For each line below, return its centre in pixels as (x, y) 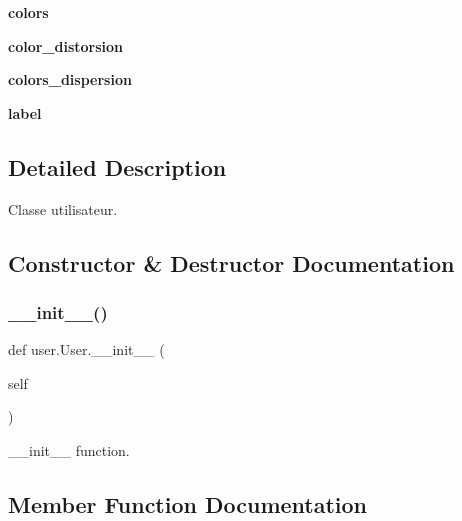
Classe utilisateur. (63, 208)
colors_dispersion (70, 79)
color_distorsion (66, 45)
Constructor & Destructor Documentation (231, 262)
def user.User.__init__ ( (86, 349)
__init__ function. (69, 449)
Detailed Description (117, 166)
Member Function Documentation (188, 503)
